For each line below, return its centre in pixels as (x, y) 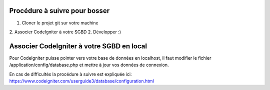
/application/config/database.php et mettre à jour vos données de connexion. (89, 65)
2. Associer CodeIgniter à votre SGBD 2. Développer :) (65, 32)
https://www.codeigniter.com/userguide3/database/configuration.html (82, 81)
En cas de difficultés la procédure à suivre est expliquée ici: (70, 74)
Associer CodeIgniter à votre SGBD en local (78, 46)
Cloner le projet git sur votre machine (60, 23)
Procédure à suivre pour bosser (59, 11)
